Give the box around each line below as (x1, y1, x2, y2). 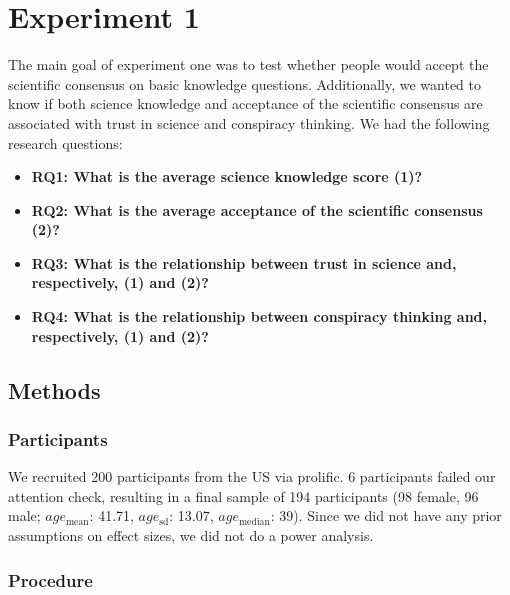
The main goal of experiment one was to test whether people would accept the (8, 54, 489, 75)
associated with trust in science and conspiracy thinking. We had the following (8, 112, 490, 133)
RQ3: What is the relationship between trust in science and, (31, 252, 457, 273)
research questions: (8, 132, 123, 153)
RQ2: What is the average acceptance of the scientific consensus (31, 199, 483, 220)
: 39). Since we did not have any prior (270, 505, 502, 526)
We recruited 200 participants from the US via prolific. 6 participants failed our (8, 466, 496, 487)
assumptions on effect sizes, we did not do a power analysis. (8, 525, 374, 546)
